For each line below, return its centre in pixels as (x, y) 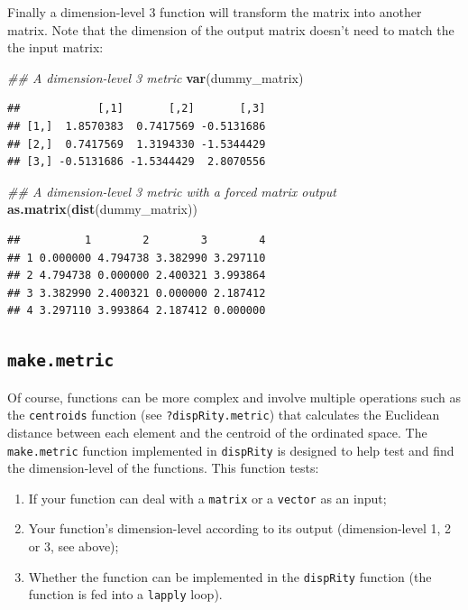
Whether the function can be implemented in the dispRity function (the (230, 576)
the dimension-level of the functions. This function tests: (163, 468)
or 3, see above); (73, 546)
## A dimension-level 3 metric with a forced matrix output (172, 191)
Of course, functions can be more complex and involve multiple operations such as (234, 397)
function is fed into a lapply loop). (125, 594)
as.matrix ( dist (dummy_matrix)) (102, 209)
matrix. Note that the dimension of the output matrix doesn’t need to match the (231, 29)
